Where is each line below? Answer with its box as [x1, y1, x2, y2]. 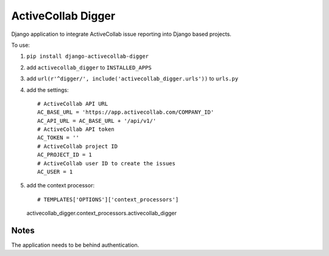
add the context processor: [26, 182, 94, 189]
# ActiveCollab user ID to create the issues [37, 160, 176, 167]
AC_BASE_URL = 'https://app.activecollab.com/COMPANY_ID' [37, 109, 214, 116]
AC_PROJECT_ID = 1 [37, 151, 93, 158]
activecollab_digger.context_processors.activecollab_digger [26, 210, 177, 217]
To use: [11, 41, 30, 49]
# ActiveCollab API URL [37, 100, 108, 107]
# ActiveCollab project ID [37, 143, 118, 150]
